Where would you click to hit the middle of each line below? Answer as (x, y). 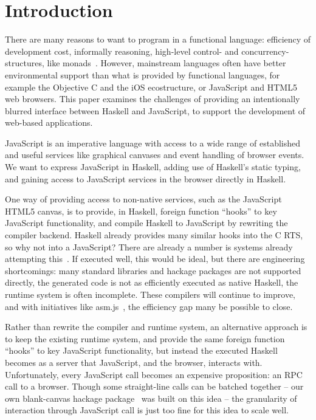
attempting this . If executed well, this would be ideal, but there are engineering (155, 259)
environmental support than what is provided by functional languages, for (143, 74)
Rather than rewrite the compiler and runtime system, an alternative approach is (156, 327)
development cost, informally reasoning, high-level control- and (122, 51)
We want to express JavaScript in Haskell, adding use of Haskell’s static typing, (153, 167)
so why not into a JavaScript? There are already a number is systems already (149, 246)
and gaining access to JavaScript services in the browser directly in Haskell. (146, 178)
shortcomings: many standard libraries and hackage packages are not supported (153, 270)
